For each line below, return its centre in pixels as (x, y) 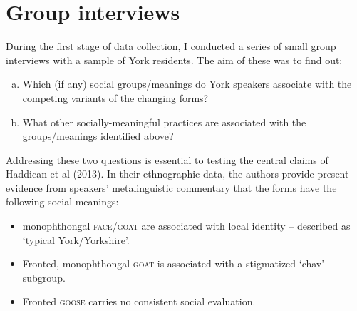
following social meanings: (62, 202)
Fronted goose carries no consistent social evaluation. (139, 301)
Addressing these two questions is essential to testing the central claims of (167, 159)
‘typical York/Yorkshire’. (76, 239)
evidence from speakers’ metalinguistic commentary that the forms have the (171, 187)
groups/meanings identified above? (98, 136)
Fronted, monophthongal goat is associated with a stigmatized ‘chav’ (174, 264)
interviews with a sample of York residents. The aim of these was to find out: (174, 60)
